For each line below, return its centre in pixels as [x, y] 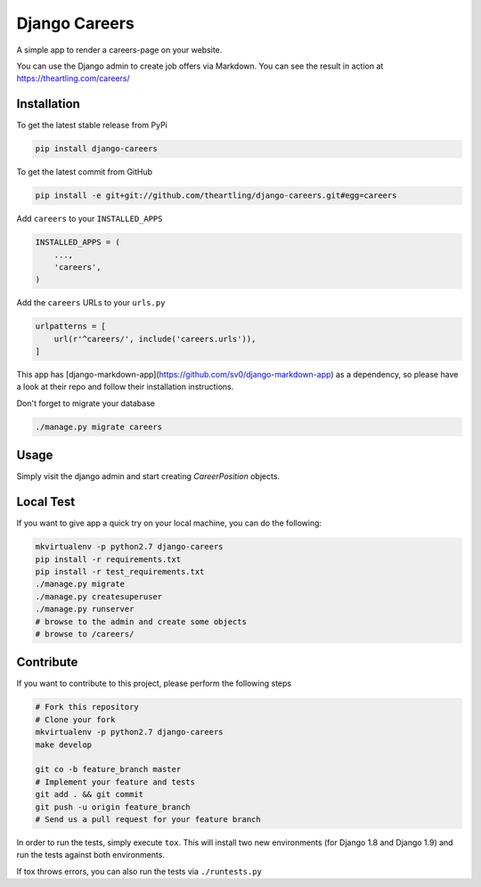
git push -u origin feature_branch [113, 807]
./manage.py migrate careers [99, 427]
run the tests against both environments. [90, 855]
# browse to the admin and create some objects [141, 622]
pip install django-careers [96, 149]
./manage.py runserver [85, 609]
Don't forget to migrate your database [86, 403]
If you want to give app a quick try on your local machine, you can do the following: [169, 523]
